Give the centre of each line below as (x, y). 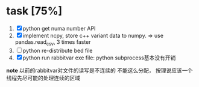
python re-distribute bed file (58, 50)
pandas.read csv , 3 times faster (53, 42)
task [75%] (34, 11)
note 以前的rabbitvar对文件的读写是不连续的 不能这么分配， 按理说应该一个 (99, 70)
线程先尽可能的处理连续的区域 (43, 78)
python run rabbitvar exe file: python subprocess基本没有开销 (99, 58)
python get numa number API (59, 28)
